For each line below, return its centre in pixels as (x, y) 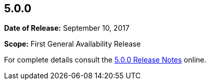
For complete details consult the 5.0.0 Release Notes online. (105, 60)
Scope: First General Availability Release (72, 44)
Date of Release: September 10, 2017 (67, 28)
